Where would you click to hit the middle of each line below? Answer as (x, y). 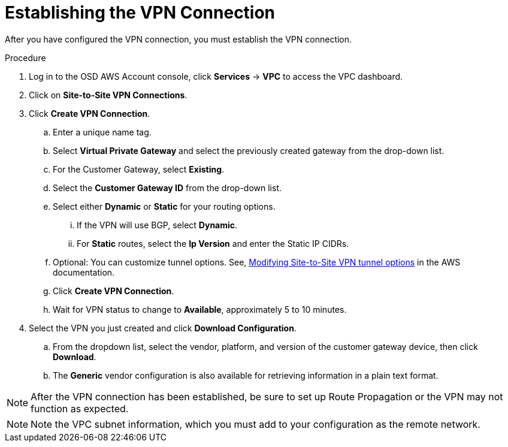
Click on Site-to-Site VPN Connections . (108, 95)
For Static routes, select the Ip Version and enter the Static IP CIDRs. (213, 243)
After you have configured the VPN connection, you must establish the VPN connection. (179, 39)
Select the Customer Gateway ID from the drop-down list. (167, 188)
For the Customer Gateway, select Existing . (139, 169)
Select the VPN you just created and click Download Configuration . (163, 328)
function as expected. (80, 408)
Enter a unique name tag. (102, 132)
